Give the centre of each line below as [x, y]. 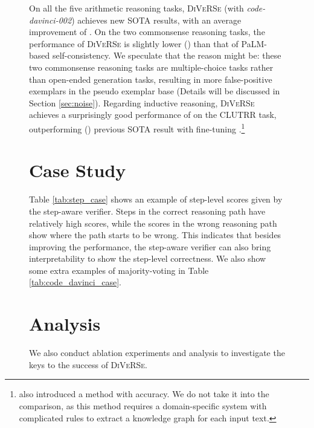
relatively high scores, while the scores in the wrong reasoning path [153, 223]
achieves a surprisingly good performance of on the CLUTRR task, [153, 115]
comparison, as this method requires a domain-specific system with [143, 405]
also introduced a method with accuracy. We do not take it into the [144, 394]
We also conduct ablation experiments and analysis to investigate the [157, 353]
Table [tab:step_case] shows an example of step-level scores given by [156, 199]
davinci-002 [50, 20]
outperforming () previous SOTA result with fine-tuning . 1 [137, 128]
